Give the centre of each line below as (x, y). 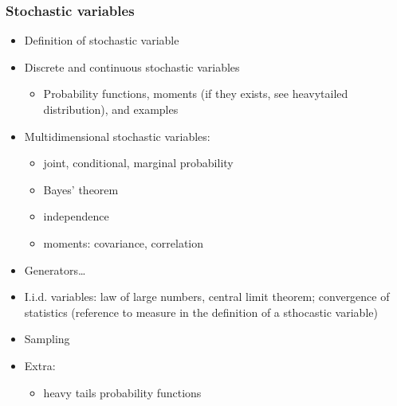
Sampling (47, 339)
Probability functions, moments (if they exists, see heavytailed (196, 94)
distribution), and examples (111, 109)
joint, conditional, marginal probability (138, 163)
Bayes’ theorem (81, 189)
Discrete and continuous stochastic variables (132, 66)
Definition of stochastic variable (102, 40)
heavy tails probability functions (122, 392)
